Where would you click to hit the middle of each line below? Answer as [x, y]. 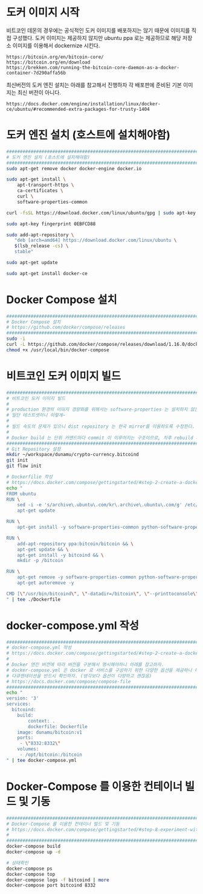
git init [17, 460]
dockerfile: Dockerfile [58, 727]
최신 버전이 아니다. [39, 92]
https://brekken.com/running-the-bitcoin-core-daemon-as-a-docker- [93, 67]
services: [19, 704]
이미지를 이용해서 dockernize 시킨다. [56, 45]
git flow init [24, 466]
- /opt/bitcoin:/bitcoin [51, 755]
